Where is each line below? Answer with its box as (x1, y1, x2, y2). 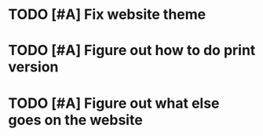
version (8, 58, 59, 76)
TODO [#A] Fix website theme (8, 6, 206, 24)
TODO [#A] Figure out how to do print (8, 42, 256, 60)
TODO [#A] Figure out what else (8, 94, 220, 112)
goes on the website (8, 111, 143, 129)
